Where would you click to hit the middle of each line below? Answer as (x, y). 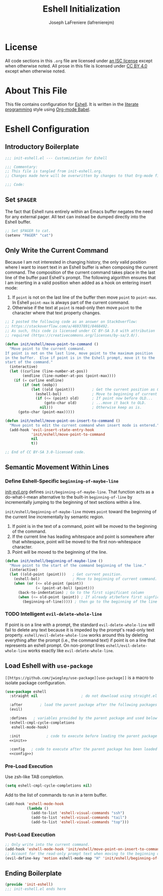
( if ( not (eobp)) (40, 385)
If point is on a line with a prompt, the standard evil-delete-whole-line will (80, 625)
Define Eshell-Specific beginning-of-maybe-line (62, 481)
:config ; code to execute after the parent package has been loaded (83, 749)
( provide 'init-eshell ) (29, 885)
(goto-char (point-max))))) (46, 412)
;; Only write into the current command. (48, 845)
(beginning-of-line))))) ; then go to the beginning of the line (90, 602)
